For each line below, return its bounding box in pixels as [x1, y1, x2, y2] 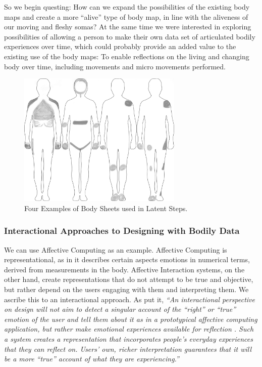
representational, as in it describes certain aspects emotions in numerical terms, [4, 254, 250, 265]
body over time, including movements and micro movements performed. [4, 61, 226, 71]
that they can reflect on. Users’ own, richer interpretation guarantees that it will [4, 343, 252, 354]
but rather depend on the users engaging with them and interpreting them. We [4, 283, 249, 294]
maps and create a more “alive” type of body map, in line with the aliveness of [4, 11, 248, 22]
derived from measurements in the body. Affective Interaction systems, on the [4, 264, 245, 274]
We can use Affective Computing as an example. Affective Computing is [4, 244, 227, 255]
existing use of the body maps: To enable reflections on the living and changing [4, 51, 249, 61]
